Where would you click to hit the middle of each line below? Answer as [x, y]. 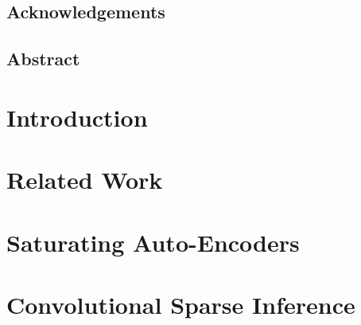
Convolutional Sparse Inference [181, 304]
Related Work [85, 180]
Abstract [43, 59]
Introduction [77, 117]
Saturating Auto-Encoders [153, 242]
